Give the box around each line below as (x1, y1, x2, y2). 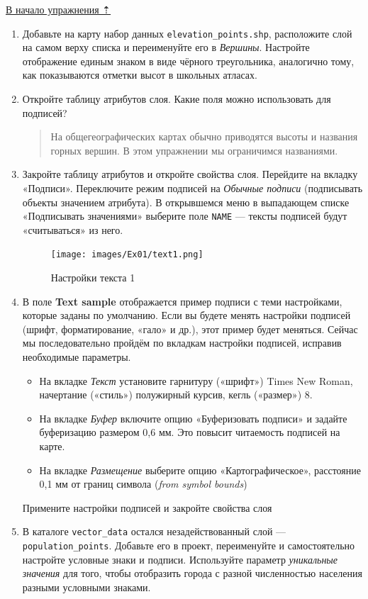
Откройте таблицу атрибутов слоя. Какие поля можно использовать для (22, 91, 331, 106)
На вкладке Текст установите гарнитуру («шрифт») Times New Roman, (39, 373, 353, 388)
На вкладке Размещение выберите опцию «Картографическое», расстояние (39, 462, 361, 477)
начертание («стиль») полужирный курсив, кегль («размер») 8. (39, 387, 313, 402)
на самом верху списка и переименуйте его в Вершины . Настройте (22, 40, 310, 55)
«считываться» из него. (22, 222, 123, 237)
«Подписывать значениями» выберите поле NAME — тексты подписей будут (22, 208, 347, 223)
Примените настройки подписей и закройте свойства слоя (22, 500, 272, 515)
